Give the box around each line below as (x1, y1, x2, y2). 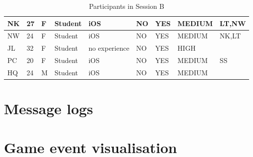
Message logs (4, 98, 93, 119)
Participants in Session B (89, 1, 164, 11)
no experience (88, 43, 129, 53)
